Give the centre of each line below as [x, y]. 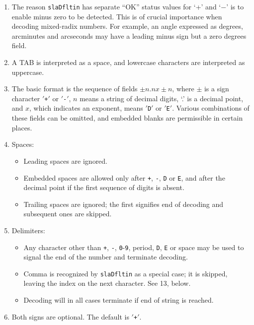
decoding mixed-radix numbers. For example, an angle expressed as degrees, [127, 26]
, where [183, 89]
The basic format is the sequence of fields [75, 89]
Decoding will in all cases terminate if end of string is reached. [119, 300]
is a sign [216, 89]
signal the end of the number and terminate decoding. [106, 257]
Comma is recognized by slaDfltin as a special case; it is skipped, [126, 273]
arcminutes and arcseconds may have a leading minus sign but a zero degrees [129, 35]
